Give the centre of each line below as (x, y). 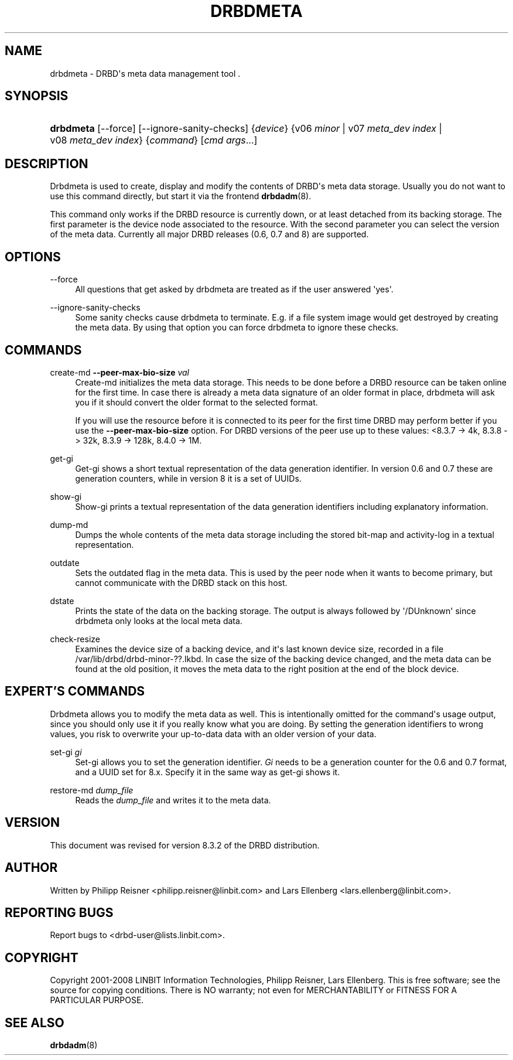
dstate (62, 601)
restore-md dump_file (92, 790)
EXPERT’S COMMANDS (75, 691)
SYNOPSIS (37, 96)
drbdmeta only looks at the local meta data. (159, 621)
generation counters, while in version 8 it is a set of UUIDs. (188, 478)
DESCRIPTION (47, 163)
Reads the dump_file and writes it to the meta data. (173, 800)
